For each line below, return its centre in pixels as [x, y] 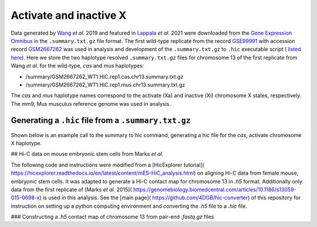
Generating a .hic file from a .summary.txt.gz [101, 121]
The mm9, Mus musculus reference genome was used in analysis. [91, 104]
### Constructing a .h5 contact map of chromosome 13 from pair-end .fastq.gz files [112, 217]
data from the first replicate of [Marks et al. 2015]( [71, 189]
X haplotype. [26, 143]
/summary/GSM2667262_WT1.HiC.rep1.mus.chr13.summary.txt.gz [105, 85]
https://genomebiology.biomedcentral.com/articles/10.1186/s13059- [215, 189]
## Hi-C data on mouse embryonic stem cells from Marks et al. [87, 154]
